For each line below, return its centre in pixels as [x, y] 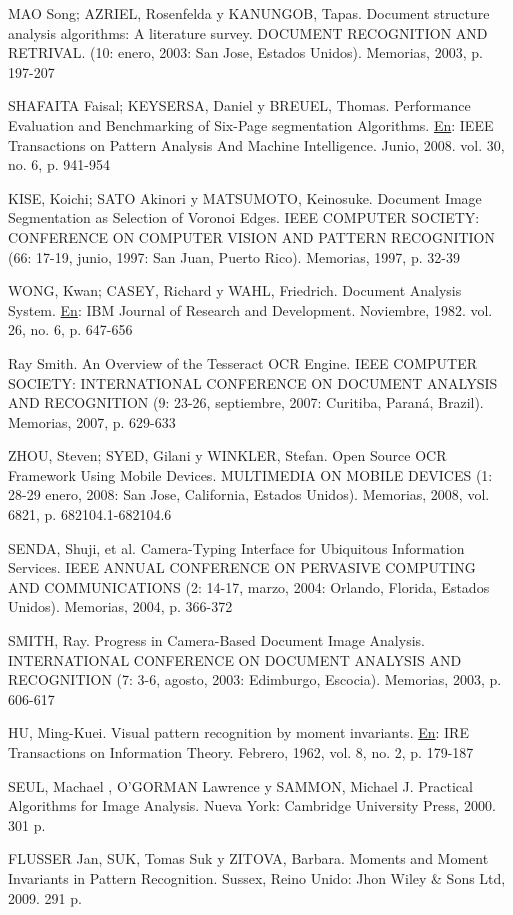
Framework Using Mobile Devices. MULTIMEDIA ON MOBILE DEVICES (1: [250, 474]
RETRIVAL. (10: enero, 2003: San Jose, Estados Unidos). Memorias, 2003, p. [245, 52]
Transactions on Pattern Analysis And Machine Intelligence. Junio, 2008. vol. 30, [256, 144]
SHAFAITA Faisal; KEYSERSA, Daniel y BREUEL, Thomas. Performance [239, 105]
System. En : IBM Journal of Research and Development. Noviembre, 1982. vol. [250, 309]
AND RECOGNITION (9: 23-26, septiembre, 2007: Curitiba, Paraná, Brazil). [246, 402]
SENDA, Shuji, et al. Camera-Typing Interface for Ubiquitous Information [236, 547]
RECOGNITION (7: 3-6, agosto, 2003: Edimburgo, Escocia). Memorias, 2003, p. [255, 679]
